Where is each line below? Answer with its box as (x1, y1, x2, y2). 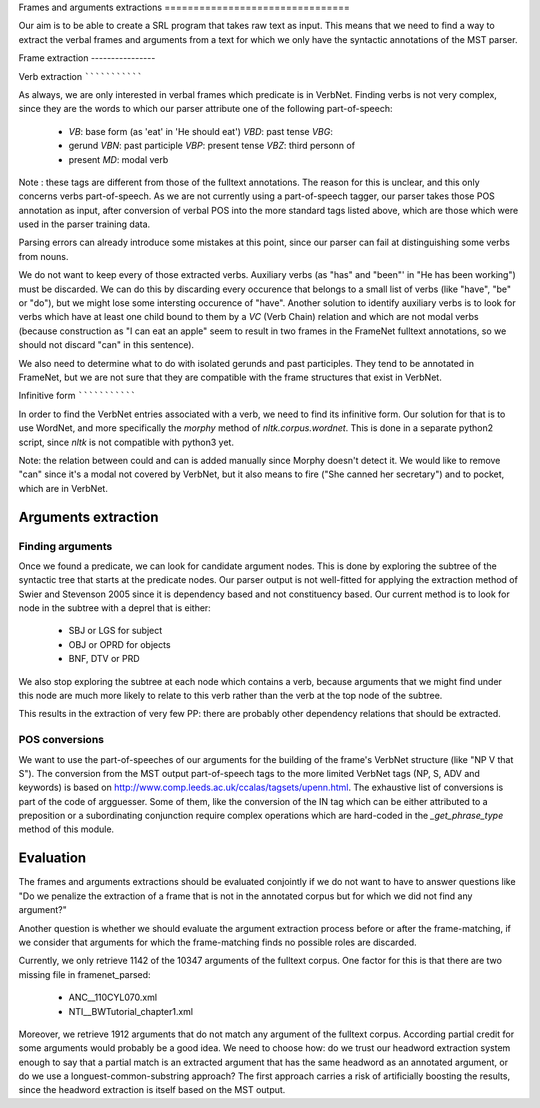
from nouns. (18, 250, 69, 262)
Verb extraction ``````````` (18, 70, 143, 82)
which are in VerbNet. (18, 482, 109, 494)
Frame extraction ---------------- (18, 52, 156, 64)
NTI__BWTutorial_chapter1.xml (68, 1005, 194, 1017)
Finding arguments (18, 539, 113, 553)
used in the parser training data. (18, 218, 151, 230)
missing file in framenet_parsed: (18, 968, 151, 980)
